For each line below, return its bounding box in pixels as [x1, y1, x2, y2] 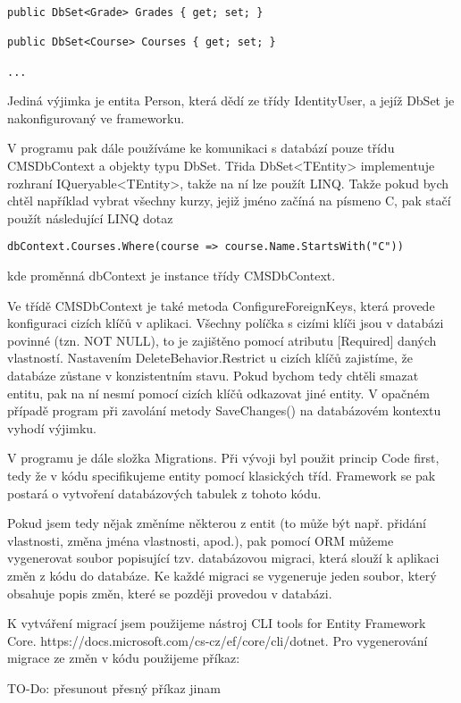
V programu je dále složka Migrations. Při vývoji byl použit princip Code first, [7, 448, 440, 467]
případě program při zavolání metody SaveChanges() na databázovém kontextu [7, 401, 441, 420]
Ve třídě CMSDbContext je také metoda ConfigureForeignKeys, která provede [7, 296, 435, 314]
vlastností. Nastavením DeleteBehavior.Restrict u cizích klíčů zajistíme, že [7, 348, 414, 367]
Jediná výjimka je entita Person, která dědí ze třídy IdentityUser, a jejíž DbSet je [7, 91, 455, 110]
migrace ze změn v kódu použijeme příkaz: [7, 649, 240, 667]
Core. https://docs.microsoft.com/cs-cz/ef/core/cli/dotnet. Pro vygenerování [7, 631, 428, 649]
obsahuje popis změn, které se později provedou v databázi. [7, 583, 332, 602]
